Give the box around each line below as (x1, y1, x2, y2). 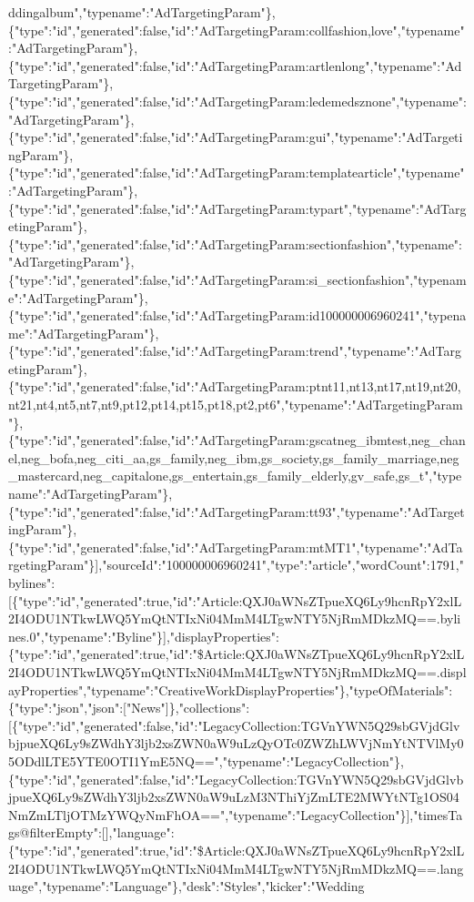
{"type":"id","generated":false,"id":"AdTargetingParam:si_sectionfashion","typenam (8, 269, 467, 289)
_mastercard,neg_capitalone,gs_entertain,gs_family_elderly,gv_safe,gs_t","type (8, 466, 462, 485)
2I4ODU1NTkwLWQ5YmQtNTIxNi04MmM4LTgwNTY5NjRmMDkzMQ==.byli (8, 609, 461, 628)
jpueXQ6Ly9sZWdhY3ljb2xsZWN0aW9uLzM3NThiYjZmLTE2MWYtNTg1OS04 (8, 787, 459, 806)
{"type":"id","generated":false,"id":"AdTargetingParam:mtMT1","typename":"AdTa (8, 537, 463, 556)
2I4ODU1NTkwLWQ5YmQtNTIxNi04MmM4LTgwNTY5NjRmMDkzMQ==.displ (8, 662, 467, 681)
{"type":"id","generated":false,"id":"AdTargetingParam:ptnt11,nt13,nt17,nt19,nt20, (8, 377, 461, 396)
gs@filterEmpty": (8, 823, 102, 842)
